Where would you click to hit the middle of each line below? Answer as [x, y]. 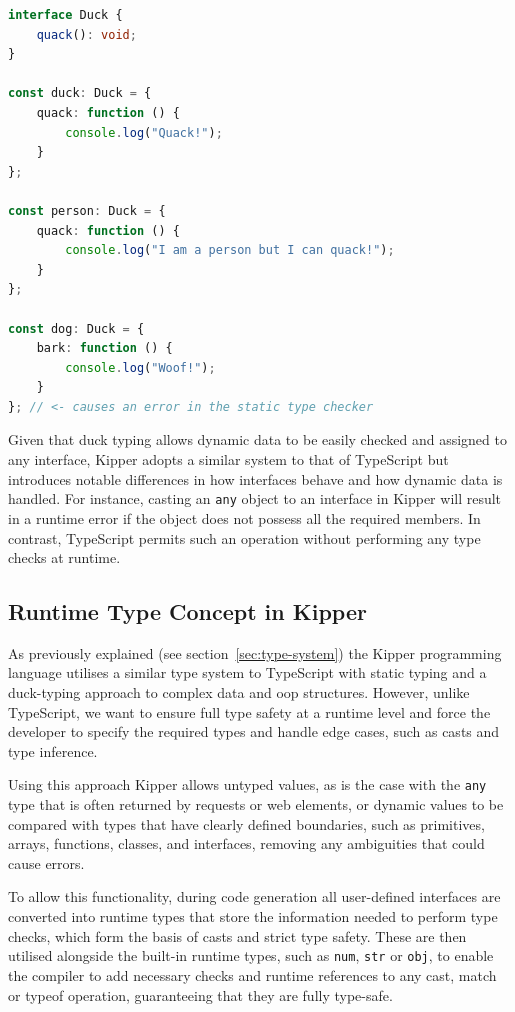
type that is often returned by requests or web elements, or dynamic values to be [256, 804]
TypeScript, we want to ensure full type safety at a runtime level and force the [249, 711]
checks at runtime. [64, 557]
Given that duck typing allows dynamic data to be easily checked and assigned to [257, 439]
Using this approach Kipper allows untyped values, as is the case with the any [247, 784]
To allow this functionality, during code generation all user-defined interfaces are [254, 896]
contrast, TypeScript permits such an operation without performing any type [244, 537]
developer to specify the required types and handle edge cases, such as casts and [254, 731]
